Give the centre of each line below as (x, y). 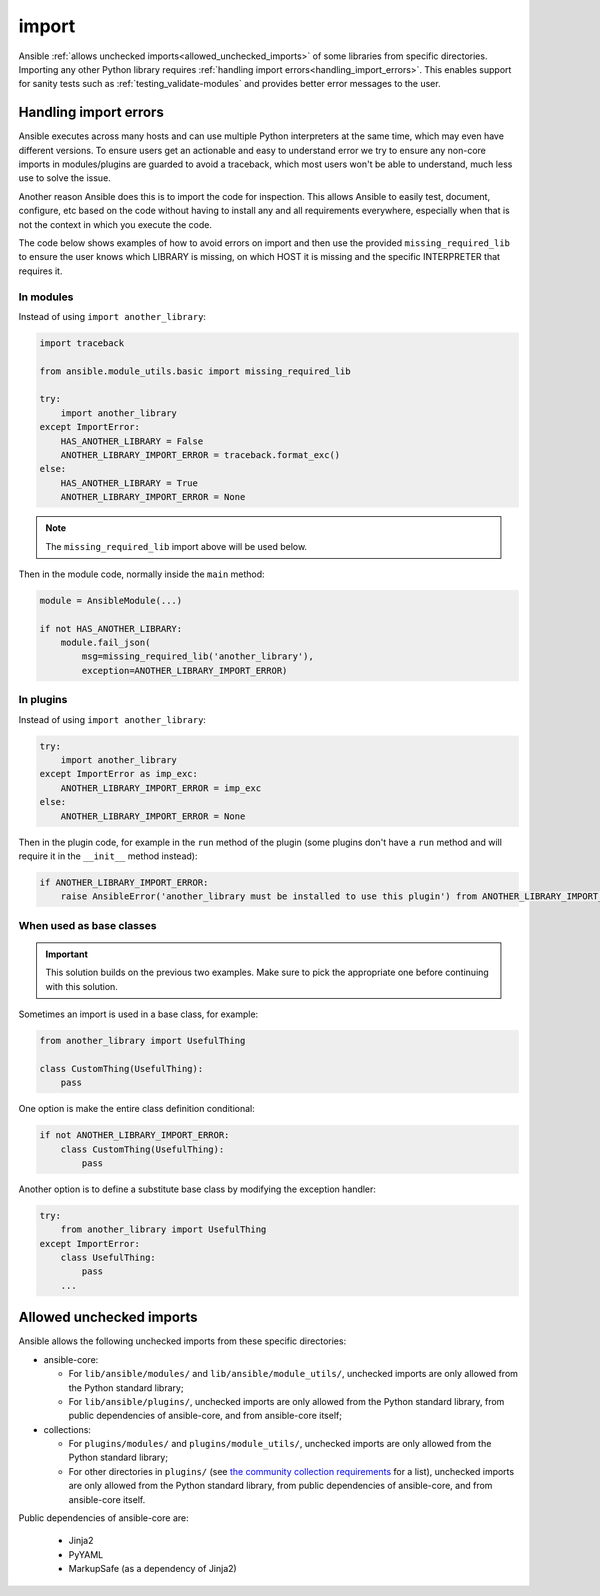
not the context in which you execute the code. (115, 224)
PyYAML (86, 1554)
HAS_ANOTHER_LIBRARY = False (132, 441)
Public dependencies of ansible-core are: (103, 1518)
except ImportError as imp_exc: (119, 774)
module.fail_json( (105, 643)
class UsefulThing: (108, 1258)
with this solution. (82, 986)
